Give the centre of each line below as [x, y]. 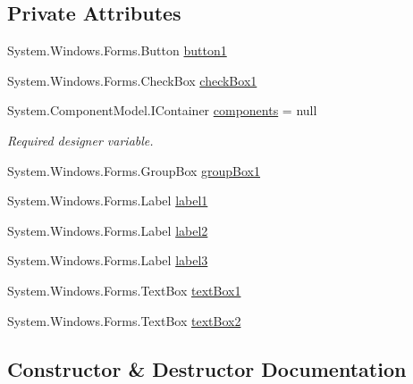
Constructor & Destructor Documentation [207, 368]
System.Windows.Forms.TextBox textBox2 [124, 320]
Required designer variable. [80, 140]
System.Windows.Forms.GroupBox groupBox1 [134, 170]
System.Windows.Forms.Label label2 [108, 230]
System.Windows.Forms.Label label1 [108, 200]
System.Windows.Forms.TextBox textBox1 [124, 290]
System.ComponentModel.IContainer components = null [162, 110]
